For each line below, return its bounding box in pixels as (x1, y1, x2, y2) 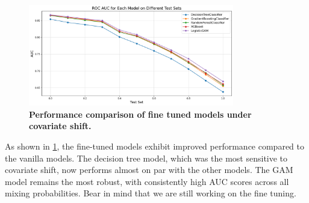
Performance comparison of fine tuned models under (29, 108, 252, 120)
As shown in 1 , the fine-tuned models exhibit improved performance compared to (5, 140, 305, 153)
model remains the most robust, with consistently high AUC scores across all (5, 175, 289, 187)
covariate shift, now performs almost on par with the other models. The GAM (5, 163, 293, 176)
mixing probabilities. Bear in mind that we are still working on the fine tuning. (5, 187, 296, 199)
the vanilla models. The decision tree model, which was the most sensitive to (5, 151, 288, 164)
